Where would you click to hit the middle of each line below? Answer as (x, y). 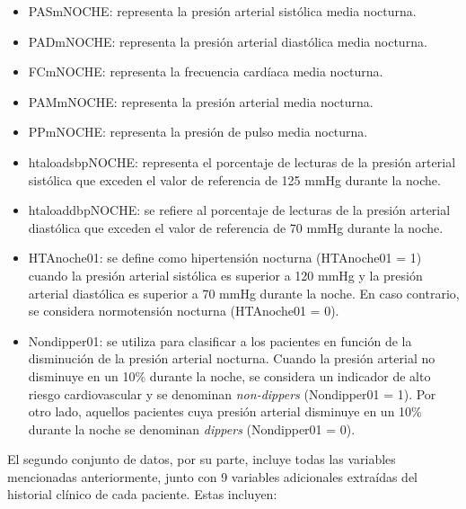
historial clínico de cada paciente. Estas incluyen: (142, 494)
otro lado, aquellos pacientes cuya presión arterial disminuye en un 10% (225, 411)
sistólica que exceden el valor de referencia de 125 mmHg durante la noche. (234, 179)
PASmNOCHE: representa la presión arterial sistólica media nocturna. (222, 11)
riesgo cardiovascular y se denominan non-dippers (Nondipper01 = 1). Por (232, 393)
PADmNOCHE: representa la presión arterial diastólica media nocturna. (228, 41)
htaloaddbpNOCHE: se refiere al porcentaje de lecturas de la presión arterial (239, 210)
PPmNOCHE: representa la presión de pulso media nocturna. (198, 132)
